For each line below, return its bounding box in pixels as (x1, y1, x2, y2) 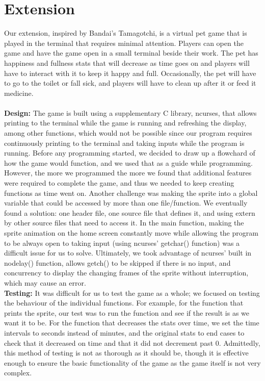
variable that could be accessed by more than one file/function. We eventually (4, 197, 248, 208)
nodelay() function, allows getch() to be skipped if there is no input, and (4, 257, 231, 268)
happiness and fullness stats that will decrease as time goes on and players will (4, 57, 250, 68)
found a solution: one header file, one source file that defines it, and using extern (4, 207, 255, 218)
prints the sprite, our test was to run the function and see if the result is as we (4, 307, 250, 318)
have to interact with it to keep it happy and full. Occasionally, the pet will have (4, 67, 256, 78)
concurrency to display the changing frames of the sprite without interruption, (4, 267, 249, 278)
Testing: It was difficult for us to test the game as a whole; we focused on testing (4, 287, 260, 298)
